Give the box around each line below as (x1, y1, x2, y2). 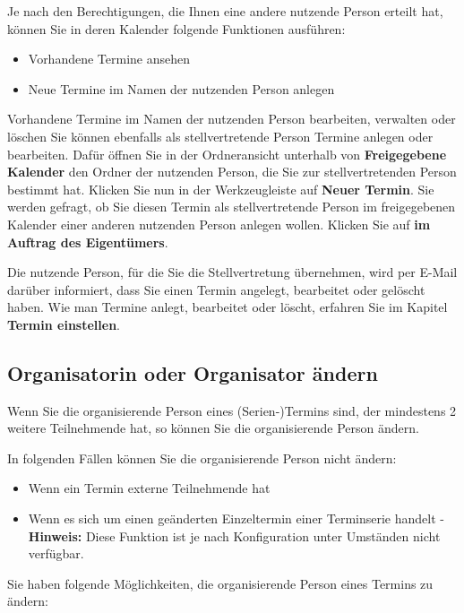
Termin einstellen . (7, 315, 120, 333)
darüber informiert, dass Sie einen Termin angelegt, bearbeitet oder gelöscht (7, 280, 425, 298)
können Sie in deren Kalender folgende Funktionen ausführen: (7, 19, 346, 38)
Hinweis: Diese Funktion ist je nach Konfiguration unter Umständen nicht (28, 526, 441, 545)
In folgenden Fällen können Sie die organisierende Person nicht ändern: (7, 448, 397, 467)
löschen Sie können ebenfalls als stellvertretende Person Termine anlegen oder (7, 126, 434, 145)
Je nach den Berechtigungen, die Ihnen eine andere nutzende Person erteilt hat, (7, 2, 443, 20)
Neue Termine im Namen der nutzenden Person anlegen (28, 79, 335, 98)
